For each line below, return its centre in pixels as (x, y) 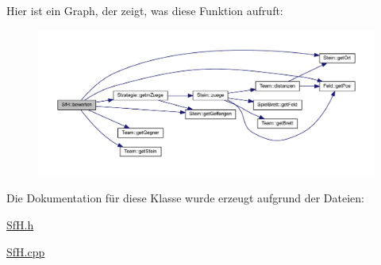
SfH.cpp (26, 251)
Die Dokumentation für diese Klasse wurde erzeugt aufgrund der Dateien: (185, 198)
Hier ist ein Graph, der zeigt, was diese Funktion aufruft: (145, 10)
